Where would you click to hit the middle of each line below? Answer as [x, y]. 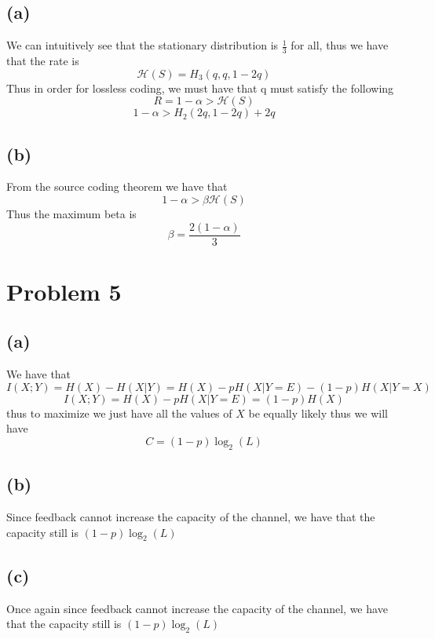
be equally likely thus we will [318, 413]
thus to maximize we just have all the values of [119, 413]
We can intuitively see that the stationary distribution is [143, 45]
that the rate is [43, 61]
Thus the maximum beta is [71, 214]
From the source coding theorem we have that [117, 186]
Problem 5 [64, 291]
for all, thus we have [340, 45]
